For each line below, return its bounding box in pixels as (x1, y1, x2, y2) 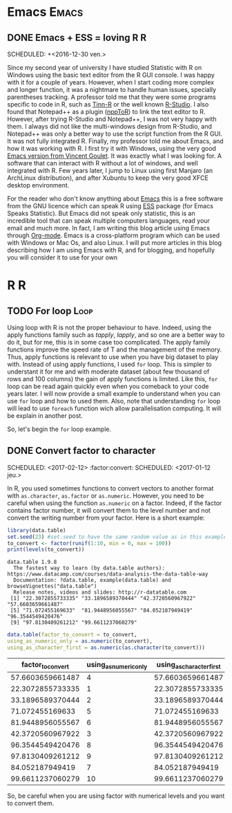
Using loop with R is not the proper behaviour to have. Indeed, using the (7, 323, 212, 331)
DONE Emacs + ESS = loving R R (7, 32, 147, 44)
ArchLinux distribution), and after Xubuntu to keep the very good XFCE (7, 174, 209, 182)
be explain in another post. (7, 412, 83, 419)
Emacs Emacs (7, 4, 84, 20)
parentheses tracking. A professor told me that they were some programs (7, 93, 216, 101)
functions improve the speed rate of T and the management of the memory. (7, 345, 222, 354)
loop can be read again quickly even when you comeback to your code (7, 382, 209, 390)
